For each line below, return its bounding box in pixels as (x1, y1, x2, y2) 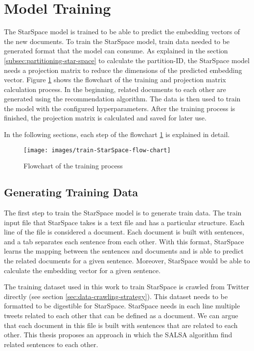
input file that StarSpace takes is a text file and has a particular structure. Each (4, 217, 245, 227)
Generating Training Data (4, 185, 139, 200)
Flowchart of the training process (23, 161, 123, 171)
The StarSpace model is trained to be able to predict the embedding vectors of (4, 26, 240, 37)
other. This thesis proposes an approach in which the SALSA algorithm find (4, 329, 232, 340)
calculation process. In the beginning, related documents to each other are (4, 84, 226, 94)
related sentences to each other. (4, 339, 98, 349)
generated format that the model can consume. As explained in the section (4, 46, 228, 56)
